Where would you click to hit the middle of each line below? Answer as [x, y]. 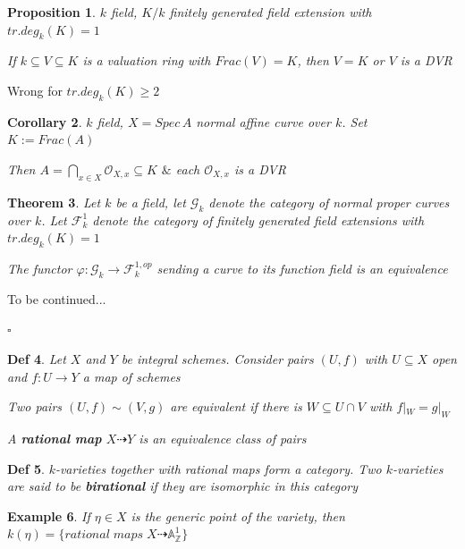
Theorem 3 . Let [54, 202]
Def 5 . [26, 468]
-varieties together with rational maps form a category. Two [218, 468]
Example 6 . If [49, 515]
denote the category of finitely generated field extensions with [258, 220]
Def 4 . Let [37, 358]
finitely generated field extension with [271, 12]
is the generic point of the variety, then [238, 515]
